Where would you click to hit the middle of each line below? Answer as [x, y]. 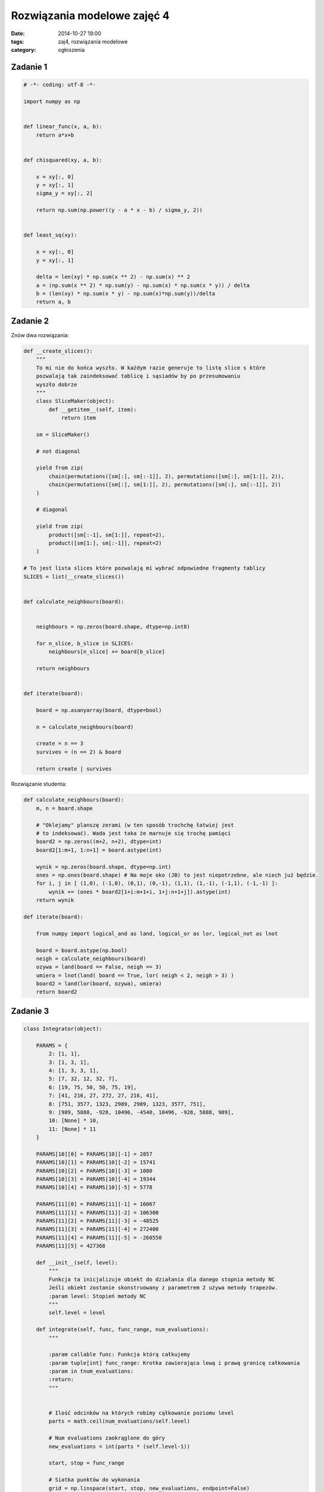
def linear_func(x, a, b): [63, 127]
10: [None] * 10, [74, 1121]
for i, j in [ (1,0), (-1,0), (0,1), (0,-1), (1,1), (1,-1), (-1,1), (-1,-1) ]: [157, 884]
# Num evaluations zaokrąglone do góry [107, 1438]
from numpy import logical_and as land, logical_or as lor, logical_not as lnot [157, 933]
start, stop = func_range [86, 1463]
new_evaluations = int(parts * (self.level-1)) [119, 1446]
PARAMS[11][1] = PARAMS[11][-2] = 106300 [97, 1212]
